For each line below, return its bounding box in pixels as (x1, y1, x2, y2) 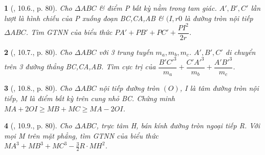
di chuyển (225, 46, 256, 57)
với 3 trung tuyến (99, 46, 153, 57)
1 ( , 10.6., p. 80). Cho (4, 3, 72, 13)
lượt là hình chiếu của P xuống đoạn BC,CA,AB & (4, 12, 164, 23)
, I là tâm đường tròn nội (180, 83, 259, 93)
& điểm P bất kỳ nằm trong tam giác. (99, 3, 217, 13)
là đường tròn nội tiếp (184, 12, 253, 23)
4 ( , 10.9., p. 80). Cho (4, 120, 72, 131)
